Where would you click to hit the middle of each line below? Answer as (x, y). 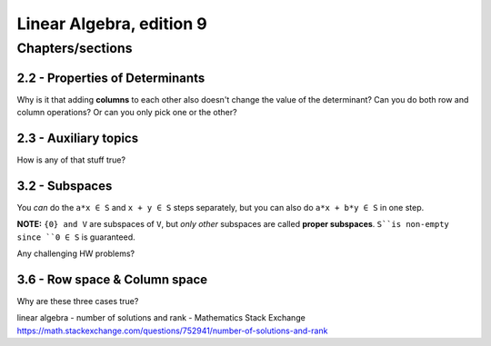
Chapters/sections (75, 48)
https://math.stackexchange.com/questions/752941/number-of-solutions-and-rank (172, 331)
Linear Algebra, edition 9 (112, 24)
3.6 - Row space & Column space (112, 279)
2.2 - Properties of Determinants (111, 78)
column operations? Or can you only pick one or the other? (127, 113)
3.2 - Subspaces (65, 186)
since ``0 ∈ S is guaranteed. (76, 237)
